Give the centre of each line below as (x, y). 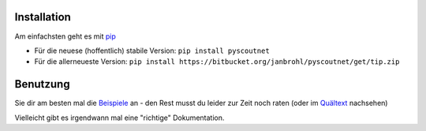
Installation (43, 17)
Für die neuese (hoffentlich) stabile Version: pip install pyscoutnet (152, 51)
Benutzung (42, 84)
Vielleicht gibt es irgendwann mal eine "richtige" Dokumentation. (120, 118)
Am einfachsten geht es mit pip (65, 36)
